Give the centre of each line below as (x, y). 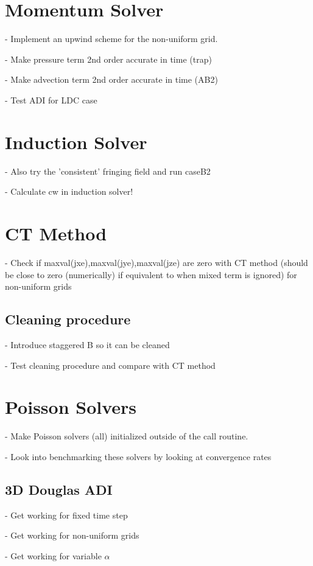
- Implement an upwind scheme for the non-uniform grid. (111, 39)
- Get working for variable (53, 555)
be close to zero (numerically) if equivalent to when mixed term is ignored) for (151, 274)
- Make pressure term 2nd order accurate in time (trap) (108, 59)
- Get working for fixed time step (66, 515)
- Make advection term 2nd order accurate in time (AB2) (111, 79)
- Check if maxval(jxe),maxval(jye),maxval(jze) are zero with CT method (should (156, 262)
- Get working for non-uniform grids (72, 535)
